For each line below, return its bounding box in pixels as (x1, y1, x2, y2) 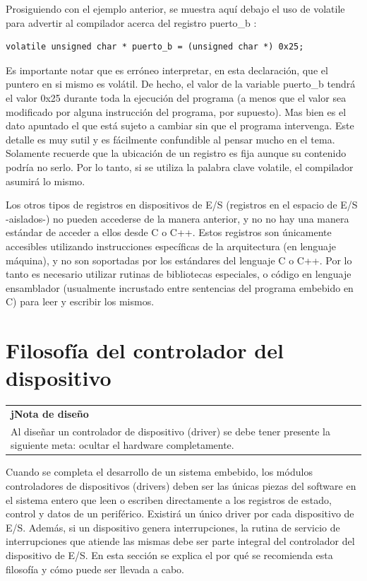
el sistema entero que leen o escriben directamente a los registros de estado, (6, 492, 332, 507)
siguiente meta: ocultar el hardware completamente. (11, 438, 234, 452)
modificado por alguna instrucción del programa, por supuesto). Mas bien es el (6, 104, 347, 119)
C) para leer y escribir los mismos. (6, 294, 155, 309)
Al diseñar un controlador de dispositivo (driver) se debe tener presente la (11, 423, 330, 438)
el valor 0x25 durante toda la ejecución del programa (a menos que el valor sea (6, 90, 347, 105)
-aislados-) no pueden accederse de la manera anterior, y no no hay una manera (6, 211, 349, 225)
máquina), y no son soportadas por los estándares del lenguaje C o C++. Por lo (6, 252, 352, 267)
